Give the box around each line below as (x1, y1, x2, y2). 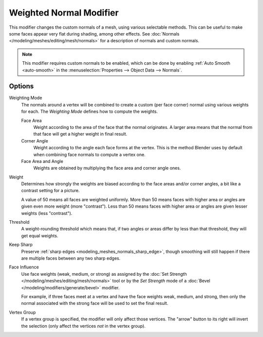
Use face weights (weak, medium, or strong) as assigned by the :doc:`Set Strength (21, 271, 187, 277)
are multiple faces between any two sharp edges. (21, 255, 121, 261)
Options (9, 82, 34, 90)
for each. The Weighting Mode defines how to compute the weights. (21, 108, 158, 114)
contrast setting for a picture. (21, 188, 80, 194)
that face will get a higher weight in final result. (33, 131, 128, 137)
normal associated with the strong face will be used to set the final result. (21, 301, 169, 306)
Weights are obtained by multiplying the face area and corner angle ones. (33, 165, 181, 171)
